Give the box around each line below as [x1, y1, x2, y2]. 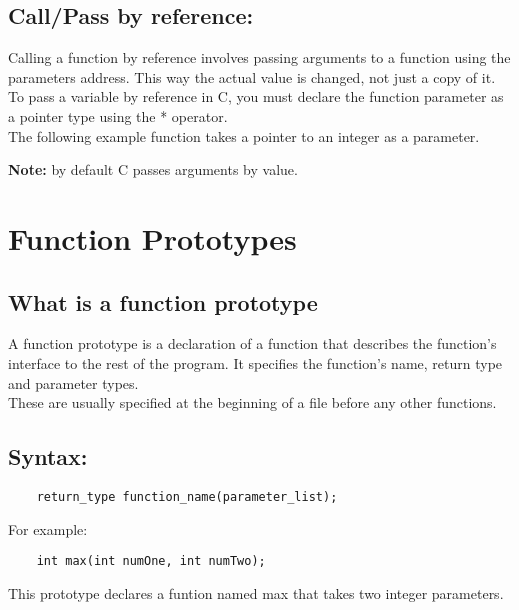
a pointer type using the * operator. [8, 105, 228, 126]
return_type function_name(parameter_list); [36, 489, 338, 504]
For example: [8, 518, 88, 539]
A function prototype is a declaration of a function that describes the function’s [8, 333, 497, 354]
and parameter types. [8, 372, 139, 393]
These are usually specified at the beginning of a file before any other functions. [8, 392, 497, 413]
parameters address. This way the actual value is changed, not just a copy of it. [8, 66, 496, 87]
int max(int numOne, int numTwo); [36, 554, 266, 569]
